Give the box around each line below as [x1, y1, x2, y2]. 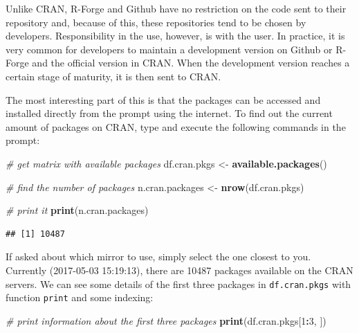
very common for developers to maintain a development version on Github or [6, 42, 333, 56]
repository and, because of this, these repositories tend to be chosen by [6, 15, 306, 29]
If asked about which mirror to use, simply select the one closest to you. [6, 249, 311, 264]
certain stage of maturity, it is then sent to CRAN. [6, 69, 221, 83]
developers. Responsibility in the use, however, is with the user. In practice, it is [6, 28, 345, 43]
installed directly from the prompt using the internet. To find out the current [6, 106, 333, 120]
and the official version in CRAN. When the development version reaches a [32, 55, 350, 70]
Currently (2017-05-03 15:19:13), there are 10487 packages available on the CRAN [6, 262, 353, 277]
